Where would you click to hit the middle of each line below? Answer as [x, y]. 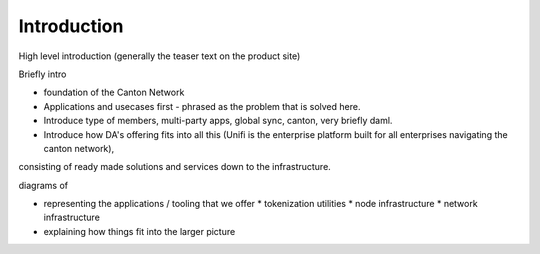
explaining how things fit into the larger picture [139, 231]
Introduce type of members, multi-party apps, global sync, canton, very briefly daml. [218, 121]
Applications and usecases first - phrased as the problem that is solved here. [202, 106]
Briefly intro [42, 74]
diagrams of [43, 185]
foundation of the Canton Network [114, 92]
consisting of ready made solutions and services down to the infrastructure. [175, 167]
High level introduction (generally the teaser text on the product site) [159, 56]
